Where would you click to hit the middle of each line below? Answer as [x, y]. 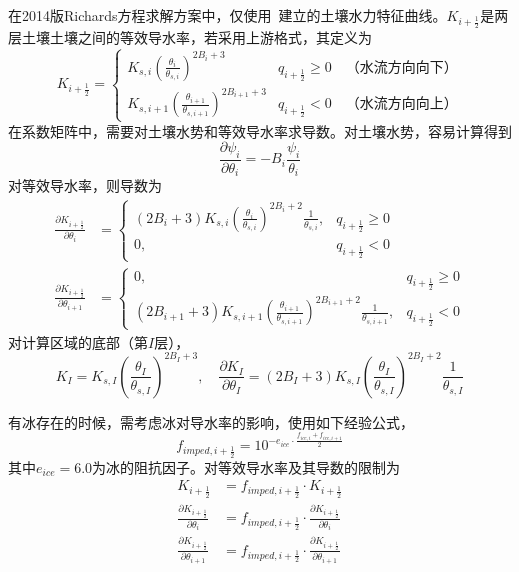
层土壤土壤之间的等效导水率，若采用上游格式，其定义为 [190, 37]
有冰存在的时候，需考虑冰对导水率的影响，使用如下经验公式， [211, 421]
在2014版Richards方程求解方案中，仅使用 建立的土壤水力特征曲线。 [227, 15]
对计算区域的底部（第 [78, 341]
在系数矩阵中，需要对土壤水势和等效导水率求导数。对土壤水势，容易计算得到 [260, 130]
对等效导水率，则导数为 [85, 185]
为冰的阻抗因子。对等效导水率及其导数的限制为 [246, 466]
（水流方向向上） [401, 104]
